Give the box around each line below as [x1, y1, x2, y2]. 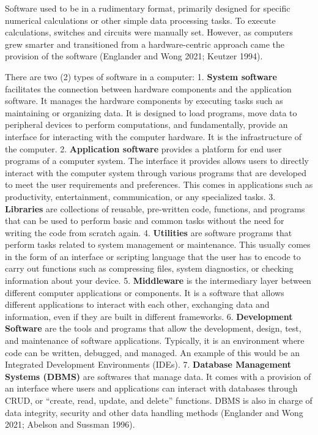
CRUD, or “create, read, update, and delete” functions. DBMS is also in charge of [5, 394, 312, 406]
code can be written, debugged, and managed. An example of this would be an [5, 346, 300, 359]
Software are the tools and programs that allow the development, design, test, [5, 322, 301, 335]
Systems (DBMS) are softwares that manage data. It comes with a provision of [5, 370, 311, 382]
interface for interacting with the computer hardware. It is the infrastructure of [5, 130, 302, 143]
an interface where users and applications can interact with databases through [5, 382, 298, 395]
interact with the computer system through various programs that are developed [5, 166, 306, 179]
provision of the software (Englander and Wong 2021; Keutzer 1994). [5, 50, 263, 62]
